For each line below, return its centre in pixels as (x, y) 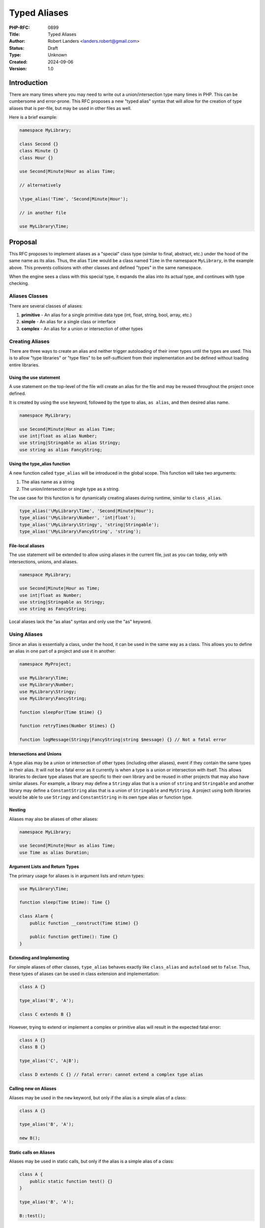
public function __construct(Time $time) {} (84, 923)
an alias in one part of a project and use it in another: (62, 651)
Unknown (57, 55)
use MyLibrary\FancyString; (53, 698)
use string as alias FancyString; (61, 450)
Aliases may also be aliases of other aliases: (53, 819)
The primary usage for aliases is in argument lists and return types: (77, 876)
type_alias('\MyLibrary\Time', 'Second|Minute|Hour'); (87, 511)
